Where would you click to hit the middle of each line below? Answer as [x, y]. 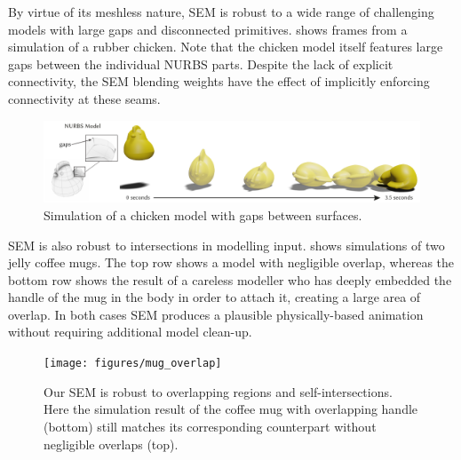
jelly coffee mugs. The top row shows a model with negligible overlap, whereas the [231, 262]
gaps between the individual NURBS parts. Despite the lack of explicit [201, 63]
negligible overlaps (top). [111, 444]
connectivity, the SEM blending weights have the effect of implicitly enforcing [219, 81]
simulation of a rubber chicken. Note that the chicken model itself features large [226, 47]
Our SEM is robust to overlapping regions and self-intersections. [218, 391]
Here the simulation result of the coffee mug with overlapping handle [231, 409]
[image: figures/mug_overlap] [133, 364]
